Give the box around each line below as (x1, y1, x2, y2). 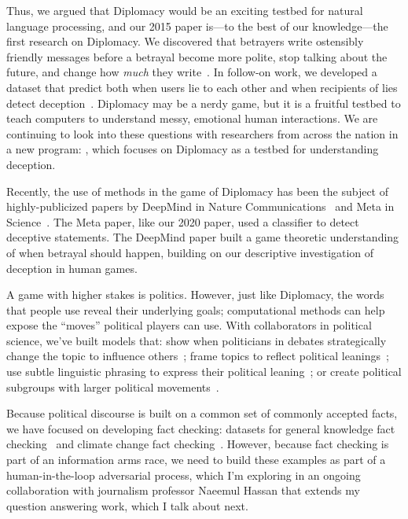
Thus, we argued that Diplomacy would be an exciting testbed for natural (6, 2, 363, 18)
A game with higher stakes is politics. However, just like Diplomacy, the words (6, 286, 384, 303)
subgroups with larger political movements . (6, 378, 219, 395)
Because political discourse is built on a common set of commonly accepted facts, (6, 405, 398, 421)
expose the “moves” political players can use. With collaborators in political (6, 317, 372, 333)
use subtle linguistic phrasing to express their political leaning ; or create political (6, 363, 402, 380)
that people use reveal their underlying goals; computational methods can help (6, 301, 385, 318)
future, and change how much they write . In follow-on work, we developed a (6, 64, 377, 80)
